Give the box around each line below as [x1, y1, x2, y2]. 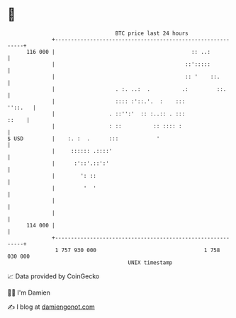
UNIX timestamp [128, 259, 173, 266]
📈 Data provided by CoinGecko [7, 272, 100, 280]
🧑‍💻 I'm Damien [7, 288, 51, 297]
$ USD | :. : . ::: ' [7, 135, 160, 142]
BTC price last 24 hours [115, 30, 189, 37]
